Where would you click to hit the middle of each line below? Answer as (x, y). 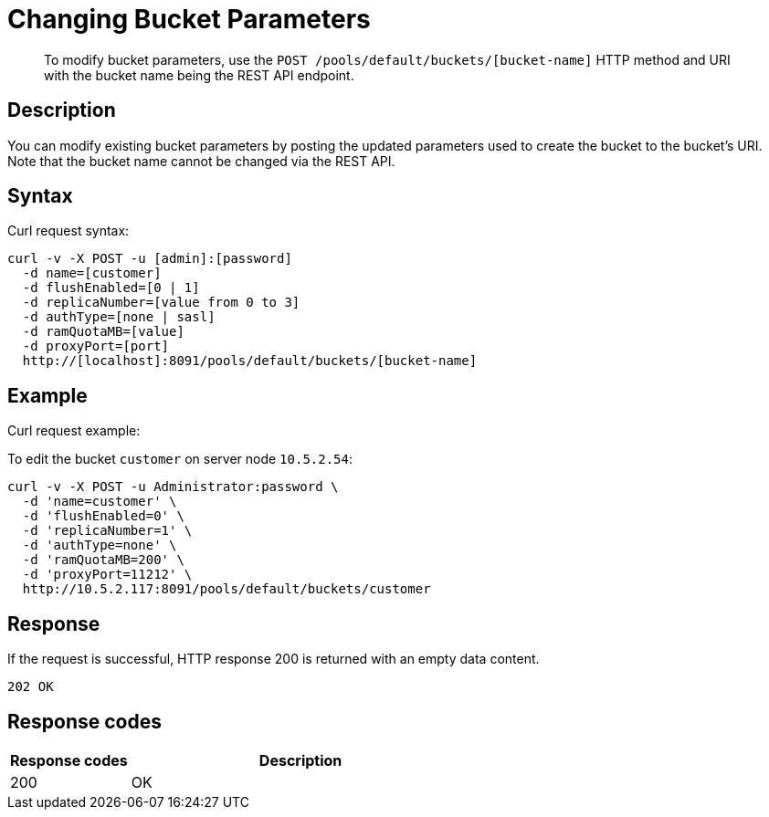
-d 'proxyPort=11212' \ (107, 575)
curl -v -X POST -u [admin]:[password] (150, 259)
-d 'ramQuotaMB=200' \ (103, 560)
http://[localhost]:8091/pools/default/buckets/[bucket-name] (250, 361)
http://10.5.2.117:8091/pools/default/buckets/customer (226, 589)
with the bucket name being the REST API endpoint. (199, 75)
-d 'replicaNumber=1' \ (107, 531)
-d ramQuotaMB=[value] (103, 332)
